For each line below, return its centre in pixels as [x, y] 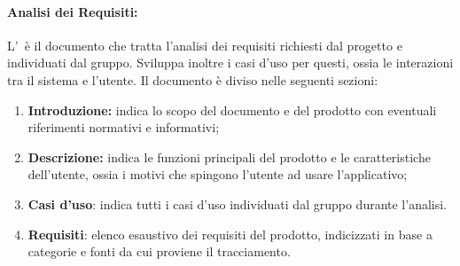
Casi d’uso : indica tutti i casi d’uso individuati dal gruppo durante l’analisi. [238, 203]
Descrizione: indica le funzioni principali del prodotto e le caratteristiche [229, 156]
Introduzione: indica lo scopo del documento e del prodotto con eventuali [232, 110]
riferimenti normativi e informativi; [124, 127]
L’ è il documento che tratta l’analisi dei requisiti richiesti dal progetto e [205, 45]
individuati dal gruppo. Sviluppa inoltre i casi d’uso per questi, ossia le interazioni [230, 63]
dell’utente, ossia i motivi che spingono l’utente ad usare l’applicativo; [218, 174]
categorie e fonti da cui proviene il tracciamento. [159, 251]
